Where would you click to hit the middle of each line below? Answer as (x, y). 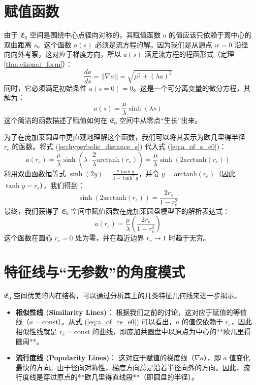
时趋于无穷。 (189, 238)
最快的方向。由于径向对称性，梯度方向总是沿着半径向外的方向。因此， (129, 367)
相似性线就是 (36, 331)
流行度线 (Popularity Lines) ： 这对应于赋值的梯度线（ (105, 358)
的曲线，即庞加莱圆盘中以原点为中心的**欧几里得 (172, 331)
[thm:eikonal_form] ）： (38, 63)
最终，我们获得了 (32, 211)
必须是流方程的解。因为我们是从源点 (154, 44)
